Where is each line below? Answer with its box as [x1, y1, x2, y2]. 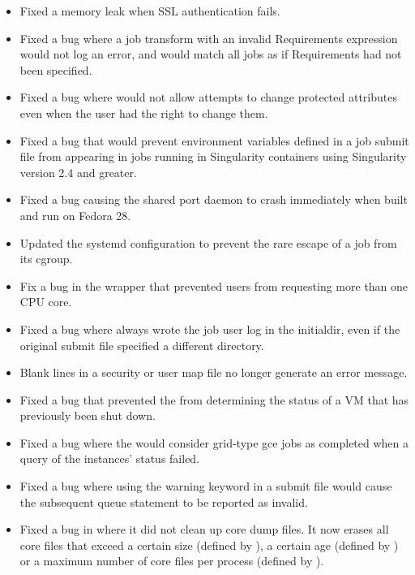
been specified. [19, 61, 92, 78]
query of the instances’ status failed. [19, 450, 200, 467]
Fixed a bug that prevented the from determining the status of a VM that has [19, 391, 409, 408]
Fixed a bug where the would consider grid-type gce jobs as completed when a [19, 434, 409, 451]
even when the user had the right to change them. [19, 104, 268, 121]
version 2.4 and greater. [19, 163, 137, 180]
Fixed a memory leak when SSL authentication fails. [19, 2, 280, 19]
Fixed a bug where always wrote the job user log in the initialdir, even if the [19, 320, 400, 337]
